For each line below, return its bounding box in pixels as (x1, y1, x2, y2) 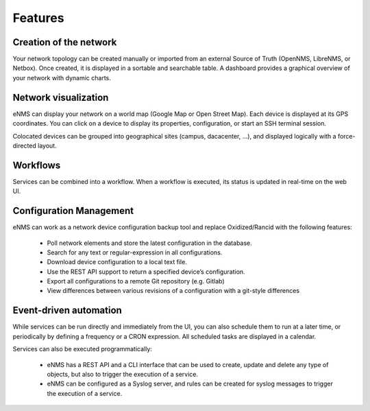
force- (337, 132, 356, 140)
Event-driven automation (12, 305, 123, 316)
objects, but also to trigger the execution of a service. (47, 370, 199, 378)
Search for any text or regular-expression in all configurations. (47, 248, 223, 257)
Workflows (12, 159, 61, 171)
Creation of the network (12, 36, 117, 48)
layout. (38, 141, 58, 150)
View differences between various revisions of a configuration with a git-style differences (47, 287, 300, 295)
